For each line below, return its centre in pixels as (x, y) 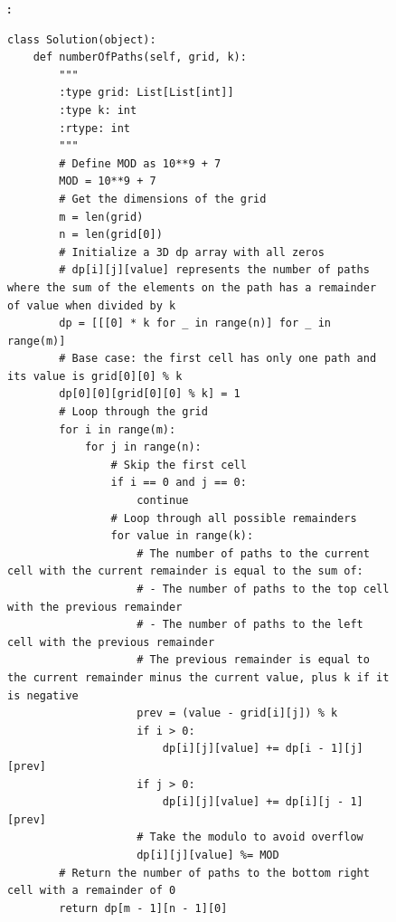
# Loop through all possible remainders (234, 518)
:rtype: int (95, 128)
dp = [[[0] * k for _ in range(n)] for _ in (195, 323)
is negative (43, 695)
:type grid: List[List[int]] (146, 93)
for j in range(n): (143, 447)
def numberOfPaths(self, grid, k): (140, 57)
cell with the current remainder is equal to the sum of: (185, 571)
